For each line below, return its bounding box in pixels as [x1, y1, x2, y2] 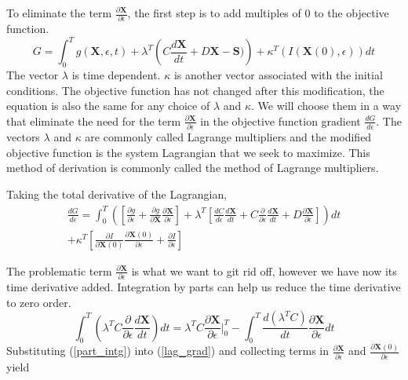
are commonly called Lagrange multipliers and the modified [85, 129, 372, 145]
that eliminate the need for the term [6, 112, 181, 129]
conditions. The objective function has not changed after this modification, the [6, 82, 384, 98]
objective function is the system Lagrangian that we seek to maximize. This [6, 144, 370, 160]
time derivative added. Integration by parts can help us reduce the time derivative [6, 279, 401, 295]
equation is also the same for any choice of [6, 97, 210, 114]
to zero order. [6, 294, 71, 310]
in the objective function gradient [200, 112, 361, 129]
